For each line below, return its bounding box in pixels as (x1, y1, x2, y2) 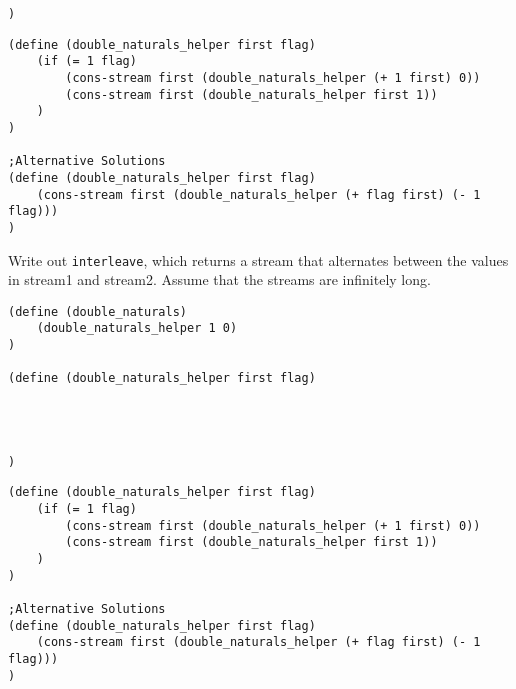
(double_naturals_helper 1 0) (36, 321, 238, 336)
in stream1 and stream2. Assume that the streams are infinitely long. (8, 269, 431, 290)
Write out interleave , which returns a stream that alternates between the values (8, 249, 509, 270)
